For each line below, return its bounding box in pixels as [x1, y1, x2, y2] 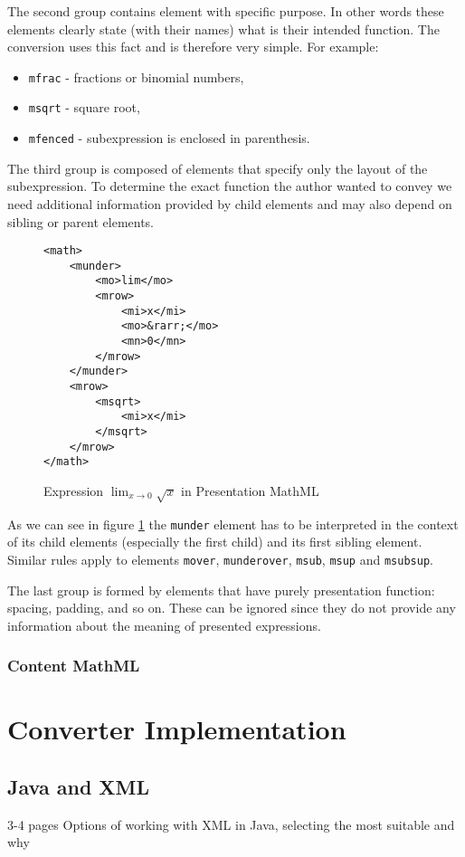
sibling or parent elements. [7, 212, 155, 231]
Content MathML [7, 654, 140, 677]
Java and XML [7, 773, 150, 801]
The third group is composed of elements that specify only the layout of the [7, 158, 428, 177]
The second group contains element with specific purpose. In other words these [7, 2, 444, 20]
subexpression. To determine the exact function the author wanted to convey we [7, 176, 452, 195]
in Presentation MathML [181, 481, 319, 500]
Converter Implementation [7, 710, 346, 747]
